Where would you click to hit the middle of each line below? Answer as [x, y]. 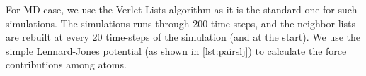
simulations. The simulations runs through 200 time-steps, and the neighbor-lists [181, 23]
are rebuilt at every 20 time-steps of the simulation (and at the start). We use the [183, 37]
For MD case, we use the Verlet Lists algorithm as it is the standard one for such [182, 9]
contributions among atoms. [66, 64]
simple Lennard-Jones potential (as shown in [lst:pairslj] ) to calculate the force [176, 50]
